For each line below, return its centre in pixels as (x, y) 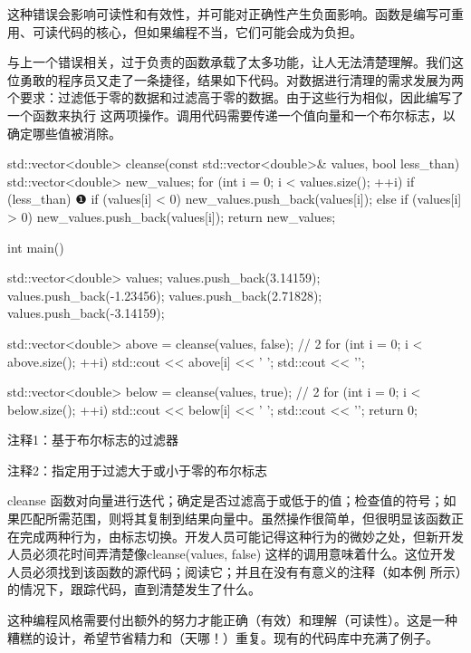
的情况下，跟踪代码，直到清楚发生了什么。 (134, 589)
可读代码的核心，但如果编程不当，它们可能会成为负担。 (197, 31)
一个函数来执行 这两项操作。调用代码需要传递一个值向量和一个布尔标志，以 (231, 115)
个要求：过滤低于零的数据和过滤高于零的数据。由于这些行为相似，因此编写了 (235, 97)
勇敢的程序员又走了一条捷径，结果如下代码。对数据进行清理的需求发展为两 (241, 79)
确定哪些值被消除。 (64, 133)
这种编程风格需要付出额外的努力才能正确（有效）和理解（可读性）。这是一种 (232, 620)
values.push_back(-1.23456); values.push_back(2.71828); (165, 295)
